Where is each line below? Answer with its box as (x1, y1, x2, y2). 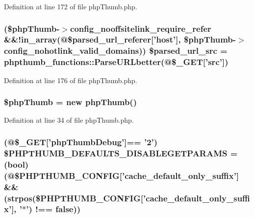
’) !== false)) (26, 203, 81, 215)
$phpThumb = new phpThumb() (4, 96, 137, 108)
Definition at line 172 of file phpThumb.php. (4, 1, 137, 11)
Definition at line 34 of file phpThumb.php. (4, 115, 134, 125)
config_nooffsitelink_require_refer (70, 22, 211, 34)
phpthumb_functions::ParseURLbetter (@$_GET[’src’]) (4, 56, 229, 68)
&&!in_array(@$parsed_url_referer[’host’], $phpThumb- (4, 33, 236, 45)
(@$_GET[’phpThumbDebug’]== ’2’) (4, 135, 158, 148)
